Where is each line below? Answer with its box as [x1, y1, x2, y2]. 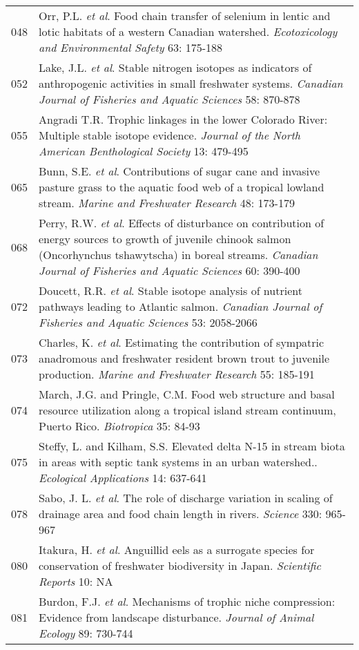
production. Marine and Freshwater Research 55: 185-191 [39, 366, 315, 382]
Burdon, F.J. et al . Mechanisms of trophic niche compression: [39, 593, 336, 609]
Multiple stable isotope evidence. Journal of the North [39, 127, 301, 143]
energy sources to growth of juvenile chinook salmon [39, 231, 291, 247]
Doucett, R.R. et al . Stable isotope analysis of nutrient [39, 283, 302, 298]
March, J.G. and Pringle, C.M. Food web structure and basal [39, 386, 335, 402]
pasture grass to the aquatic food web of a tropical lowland [39, 179, 324, 195]
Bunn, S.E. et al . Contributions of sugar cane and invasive [39, 163, 320, 179]
